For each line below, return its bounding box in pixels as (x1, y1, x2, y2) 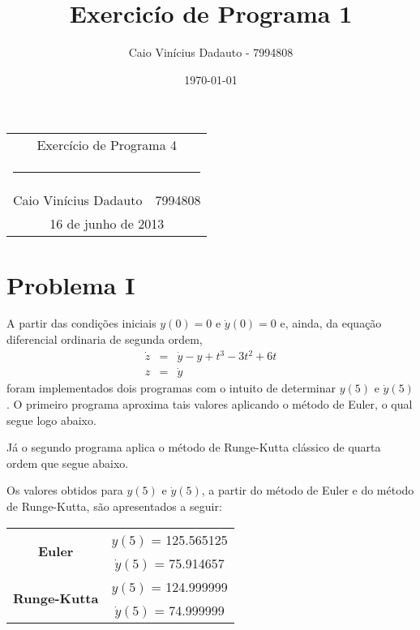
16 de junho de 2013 (49, 214, 165, 234)
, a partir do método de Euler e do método (201, 482, 414, 499)
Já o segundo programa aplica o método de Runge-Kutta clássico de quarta (6, 439, 381, 456)
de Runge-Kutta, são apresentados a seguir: (6, 497, 222, 514)
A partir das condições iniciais (6, 315, 156, 332)
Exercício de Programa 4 (36, 135, 178, 155)
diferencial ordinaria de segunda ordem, (6, 331, 203, 348)
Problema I (6, 268, 135, 301)
